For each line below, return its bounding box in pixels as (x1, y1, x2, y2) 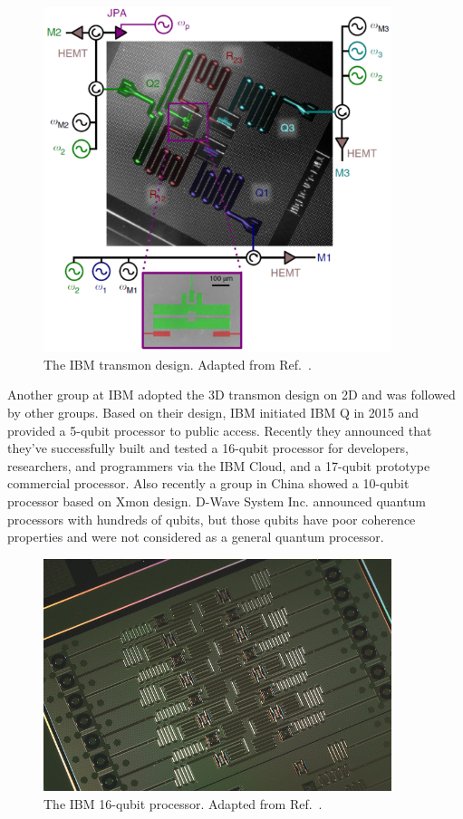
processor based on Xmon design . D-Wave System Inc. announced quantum (7, 492, 426, 510)
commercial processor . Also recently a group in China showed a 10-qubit (7, 474, 410, 493)
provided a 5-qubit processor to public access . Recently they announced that (7, 420, 432, 439)
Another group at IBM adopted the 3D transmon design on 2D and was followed (7, 385, 456, 404)
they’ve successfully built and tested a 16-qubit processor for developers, (7, 438, 409, 458)
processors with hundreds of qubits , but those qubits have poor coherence (7, 509, 416, 528)
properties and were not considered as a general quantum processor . (7, 527, 384, 546)
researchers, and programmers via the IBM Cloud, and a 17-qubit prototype (7, 456, 430, 475)
